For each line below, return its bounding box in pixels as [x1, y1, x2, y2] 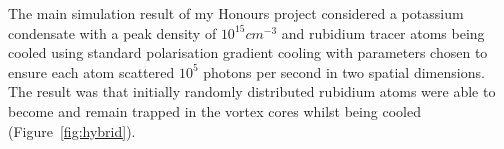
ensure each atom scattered [8, 61, 175, 82]
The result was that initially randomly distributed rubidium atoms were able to [8, 81, 496, 102]
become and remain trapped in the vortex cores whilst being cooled [8, 100, 421, 121]
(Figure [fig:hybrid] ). [8, 120, 136, 141]
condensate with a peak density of [8, 22, 217, 43]
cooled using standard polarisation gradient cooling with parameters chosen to [8, 42, 488, 63]
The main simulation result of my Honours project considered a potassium [8, 3, 464, 23]
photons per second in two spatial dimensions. [203, 61, 485, 82]
